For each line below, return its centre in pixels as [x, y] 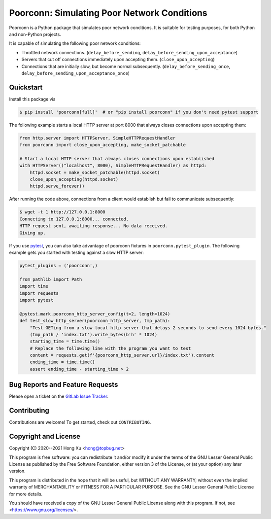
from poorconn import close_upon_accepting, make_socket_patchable [103, 145]
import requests [39, 293]
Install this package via [33, 99]
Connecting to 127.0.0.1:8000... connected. [74, 219]
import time [34, 286]
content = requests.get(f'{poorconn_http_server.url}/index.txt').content [122, 355]
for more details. [26, 494]
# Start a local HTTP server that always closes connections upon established [117, 158]
